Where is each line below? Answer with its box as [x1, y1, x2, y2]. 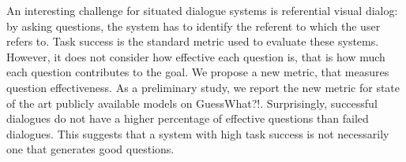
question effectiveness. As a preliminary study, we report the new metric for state [6, 79, 400, 95]
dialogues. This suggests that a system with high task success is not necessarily [6, 125, 389, 142]
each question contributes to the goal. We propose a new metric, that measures [6, 64, 389, 80]
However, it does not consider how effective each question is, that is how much [6, 48, 385, 64]
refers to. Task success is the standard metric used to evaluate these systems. [6, 33, 379, 50]
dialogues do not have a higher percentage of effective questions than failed [6, 110, 369, 127]
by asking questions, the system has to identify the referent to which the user [6, 17, 381, 34]
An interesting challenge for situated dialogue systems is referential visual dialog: [6, 2, 398, 18]
